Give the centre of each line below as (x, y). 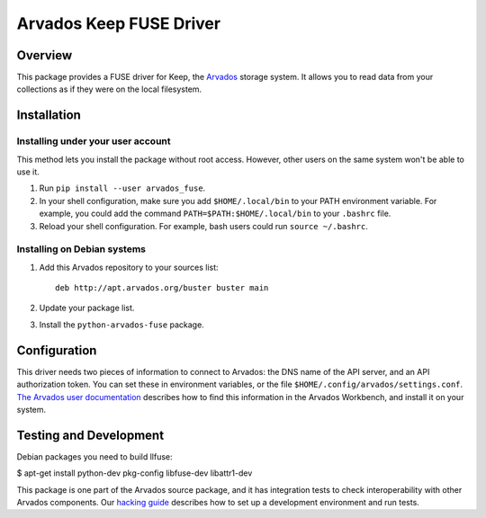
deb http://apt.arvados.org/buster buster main (162, 288)
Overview (45, 55)
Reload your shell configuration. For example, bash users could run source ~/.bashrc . (204, 226)
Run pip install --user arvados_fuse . (122, 188)
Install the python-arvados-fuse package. (121, 325)
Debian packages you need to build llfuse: (94, 456)
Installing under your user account (94, 141)
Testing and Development (90, 435)
